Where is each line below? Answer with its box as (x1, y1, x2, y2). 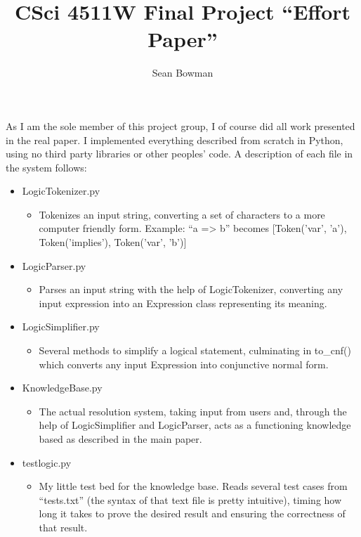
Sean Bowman (152, 65, 214, 80)
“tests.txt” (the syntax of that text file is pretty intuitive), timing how (39, 492, 342, 507)
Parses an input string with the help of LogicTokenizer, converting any (39, 282, 343, 297)
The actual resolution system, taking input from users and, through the (39, 403, 347, 418)
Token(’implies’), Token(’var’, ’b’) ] (39, 235, 187, 250)
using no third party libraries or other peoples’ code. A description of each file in (6, 146, 353, 161)
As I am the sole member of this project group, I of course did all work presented (6, 118, 355, 133)
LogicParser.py (22, 258, 86, 273)
